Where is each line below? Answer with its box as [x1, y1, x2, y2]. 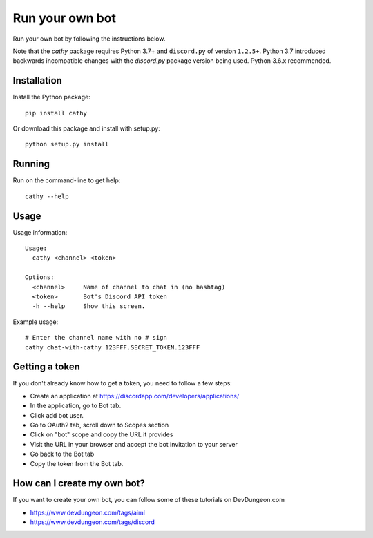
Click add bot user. [30, 411, 84, 419]
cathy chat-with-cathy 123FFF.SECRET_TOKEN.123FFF [25, 343, 200, 352]
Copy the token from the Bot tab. [30, 459, 124, 468]
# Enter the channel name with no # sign [25, 334, 167, 342]
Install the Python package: [12, 93, 90, 102]
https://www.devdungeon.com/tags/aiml [30, 508, 145, 517]
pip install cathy [25, 109, 88, 117]
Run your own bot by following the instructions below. [12, 35, 166, 43]
